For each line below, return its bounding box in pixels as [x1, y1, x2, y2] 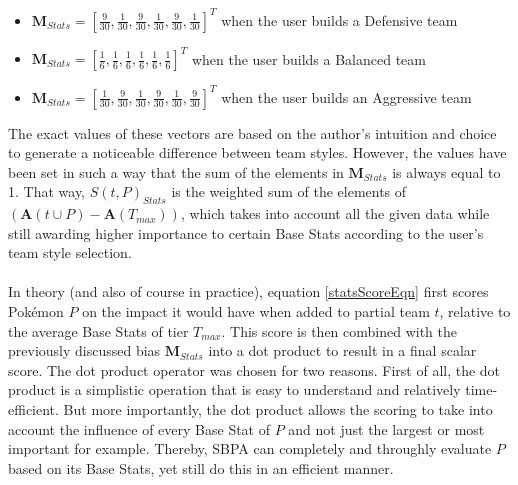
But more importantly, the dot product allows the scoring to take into [63, 399, 493, 420]
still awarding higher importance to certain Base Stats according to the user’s [8, 222, 484, 243]
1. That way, [8, 181, 85, 202]
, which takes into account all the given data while [180, 203, 490, 224]
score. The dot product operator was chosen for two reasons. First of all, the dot [8, 359, 501, 380]
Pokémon [8, 301, 64, 322]
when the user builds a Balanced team [191, 48, 426, 68]
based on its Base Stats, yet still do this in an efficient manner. [8, 457, 394, 478]
